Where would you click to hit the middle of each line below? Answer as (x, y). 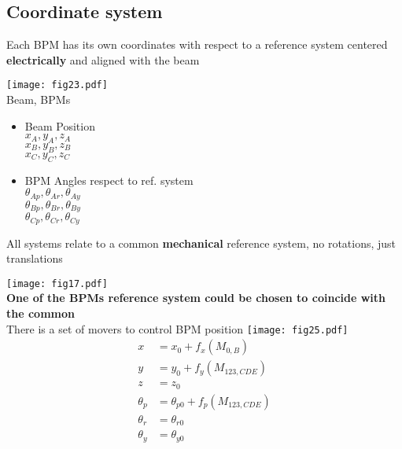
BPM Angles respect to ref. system (109, 180)
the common (41, 313)
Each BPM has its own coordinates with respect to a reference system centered (197, 44)
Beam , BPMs (39, 99)
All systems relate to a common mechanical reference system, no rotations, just (201, 243)
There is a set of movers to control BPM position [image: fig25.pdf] (177, 328)
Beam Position (60, 125)
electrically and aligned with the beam (103, 59)
